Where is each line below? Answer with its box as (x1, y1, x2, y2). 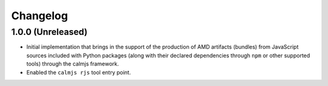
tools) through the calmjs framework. (26, 60, 120, 67)
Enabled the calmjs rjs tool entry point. (26, 69, 131, 76)
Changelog (11, 9, 68, 22)
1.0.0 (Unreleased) (11, 26, 88, 37)
